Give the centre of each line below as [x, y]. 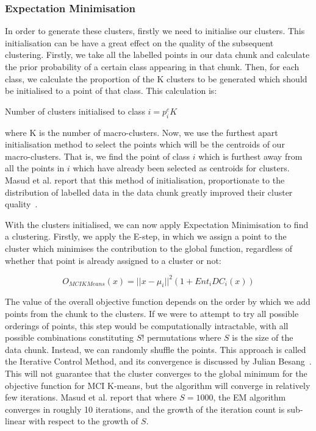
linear [16, 421]
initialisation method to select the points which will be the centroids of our [145, 144]
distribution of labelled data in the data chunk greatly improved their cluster [149, 192]
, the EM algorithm [250, 397]
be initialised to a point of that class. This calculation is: [111, 91]
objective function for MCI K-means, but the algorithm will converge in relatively [158, 385]
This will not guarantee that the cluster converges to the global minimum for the [156, 373]
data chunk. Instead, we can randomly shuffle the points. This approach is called [156, 349]
